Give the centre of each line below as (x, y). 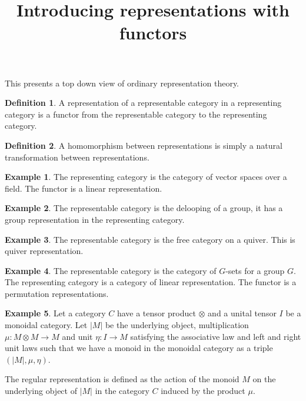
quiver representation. (44, 251)
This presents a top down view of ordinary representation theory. (122, 83)
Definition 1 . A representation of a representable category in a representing (143, 103)
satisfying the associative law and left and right (216, 336)
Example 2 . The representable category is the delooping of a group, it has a (144, 208)
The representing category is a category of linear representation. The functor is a (151, 282)
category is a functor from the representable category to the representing (136, 114)
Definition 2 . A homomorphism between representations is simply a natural (144, 145)
